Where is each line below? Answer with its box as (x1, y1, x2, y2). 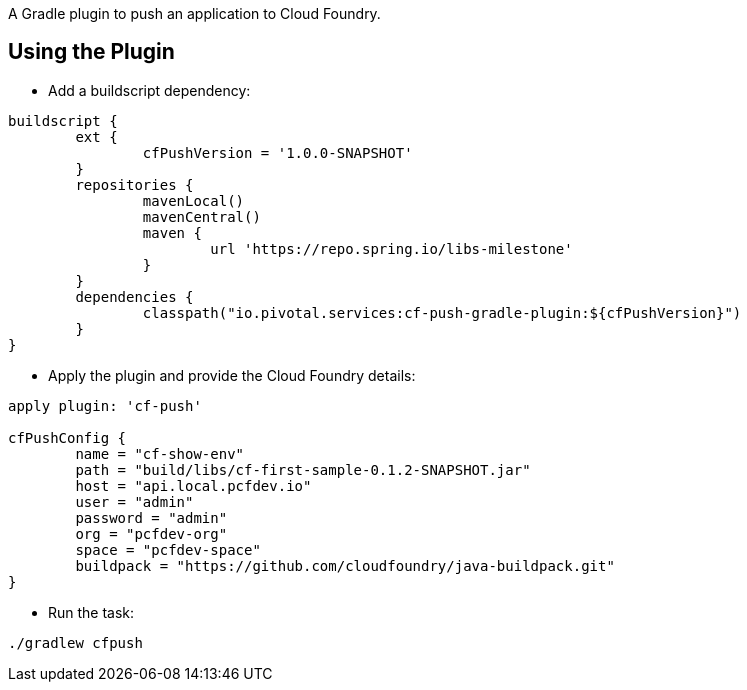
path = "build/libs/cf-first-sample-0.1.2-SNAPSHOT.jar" (75, 461, 531, 478)
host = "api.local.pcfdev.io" (75, 477, 312, 494)
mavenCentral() (142, 208, 261, 225)
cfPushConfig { (8, 429, 127, 446)
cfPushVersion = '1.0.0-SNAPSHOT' (142, 144, 413, 161)
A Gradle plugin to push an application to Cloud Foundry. (8, 5, 381, 22)
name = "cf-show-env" (75, 445, 245, 462)
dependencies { (75, 288, 194, 305)
